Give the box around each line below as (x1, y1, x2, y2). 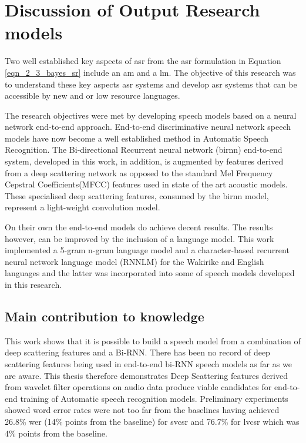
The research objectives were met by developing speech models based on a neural (5, 109, 297, 121)
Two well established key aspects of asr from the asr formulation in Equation (5, 55, 281, 67)
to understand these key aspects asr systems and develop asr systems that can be (5, 78, 297, 90)
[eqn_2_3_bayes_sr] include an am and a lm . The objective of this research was (5, 66, 296, 78)
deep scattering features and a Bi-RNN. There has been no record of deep (5, 346, 270, 358)
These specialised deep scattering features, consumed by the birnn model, (5, 189, 269, 202)
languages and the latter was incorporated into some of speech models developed (5, 267, 295, 279)
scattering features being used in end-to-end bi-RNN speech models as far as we (5, 357, 292, 370)
